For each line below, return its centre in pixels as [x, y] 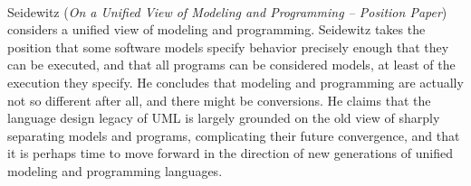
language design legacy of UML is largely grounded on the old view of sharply [224, 118]
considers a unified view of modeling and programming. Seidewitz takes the [216, 29]
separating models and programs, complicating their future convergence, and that [234, 135]
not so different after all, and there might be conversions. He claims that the [219, 100]
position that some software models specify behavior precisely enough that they [228, 46]
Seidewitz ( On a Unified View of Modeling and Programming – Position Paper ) [227, 11]
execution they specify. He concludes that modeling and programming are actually [235, 82]
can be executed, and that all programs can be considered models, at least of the [231, 65]
